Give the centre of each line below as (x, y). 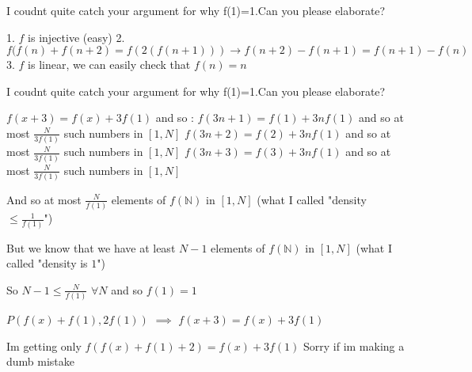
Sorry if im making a (354, 345)
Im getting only (44, 345)
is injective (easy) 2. (76, 37)
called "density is (47, 263)
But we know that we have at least (91, 247)
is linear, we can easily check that (109, 65)
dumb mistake (41, 361)
